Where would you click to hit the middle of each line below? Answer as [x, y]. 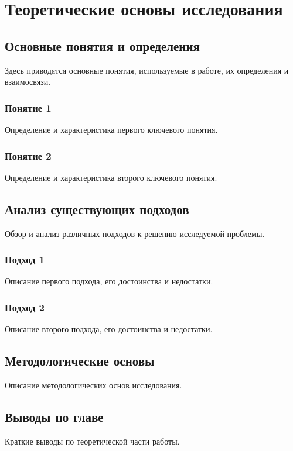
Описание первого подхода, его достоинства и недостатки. [109, 281]
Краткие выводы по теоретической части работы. [92, 441]
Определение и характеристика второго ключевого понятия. [111, 177]
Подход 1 [25, 259]
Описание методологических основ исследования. [93, 385]
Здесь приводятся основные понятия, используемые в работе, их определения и [147, 70]
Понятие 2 [28, 155]
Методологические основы [80, 361]
